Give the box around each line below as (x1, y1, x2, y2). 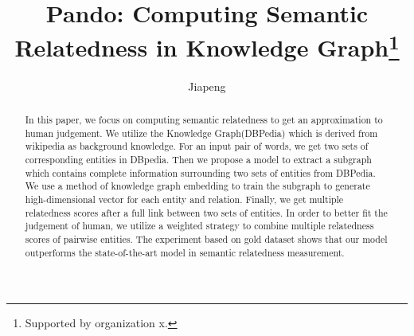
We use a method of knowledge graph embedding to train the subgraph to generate (25, 179, 370, 193)
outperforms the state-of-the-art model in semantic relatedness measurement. (25, 245, 345, 259)
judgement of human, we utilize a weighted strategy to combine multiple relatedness (25, 219, 374, 232)
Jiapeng (188, 77, 226, 94)
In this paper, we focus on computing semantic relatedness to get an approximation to (25, 113, 383, 127)
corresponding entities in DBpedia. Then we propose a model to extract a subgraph (25, 153, 372, 166)
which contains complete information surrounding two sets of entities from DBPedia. (25, 166, 376, 179)
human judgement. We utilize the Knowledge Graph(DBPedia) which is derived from (25, 126, 378, 139)
